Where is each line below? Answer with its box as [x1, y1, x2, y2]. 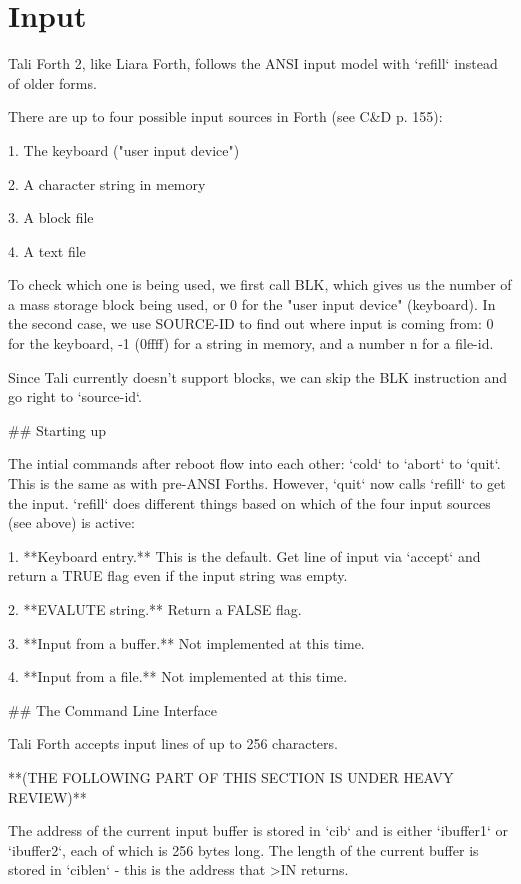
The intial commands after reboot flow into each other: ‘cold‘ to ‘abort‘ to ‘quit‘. [8, 453, 501, 474]
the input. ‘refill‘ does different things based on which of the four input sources [8, 492, 491, 513]
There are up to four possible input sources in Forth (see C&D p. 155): [8, 106, 443, 127]
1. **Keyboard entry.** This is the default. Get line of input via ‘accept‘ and [8, 545, 481, 566]
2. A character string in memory [8, 173, 206, 194]
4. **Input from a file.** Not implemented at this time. [8, 666, 348, 687]
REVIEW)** [8, 786, 87, 807]
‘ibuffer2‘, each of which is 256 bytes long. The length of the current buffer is [8, 839, 479, 860]
